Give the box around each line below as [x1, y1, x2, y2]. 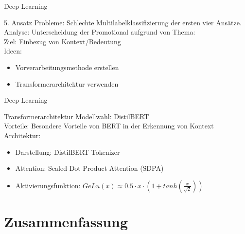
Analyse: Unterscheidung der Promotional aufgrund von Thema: [4, 27, 195, 37]
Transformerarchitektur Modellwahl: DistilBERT [4, 111, 149, 121]
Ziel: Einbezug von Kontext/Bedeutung [4, 36, 121, 46]
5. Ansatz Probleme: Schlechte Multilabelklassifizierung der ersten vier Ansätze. [4, 17, 242, 27]
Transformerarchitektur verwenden [15, 78, 119, 89]
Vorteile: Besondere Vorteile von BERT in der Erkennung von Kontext [4, 121, 214, 131]
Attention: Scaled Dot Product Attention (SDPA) [15, 163, 164, 173]
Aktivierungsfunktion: [15, 180, 81, 190]
